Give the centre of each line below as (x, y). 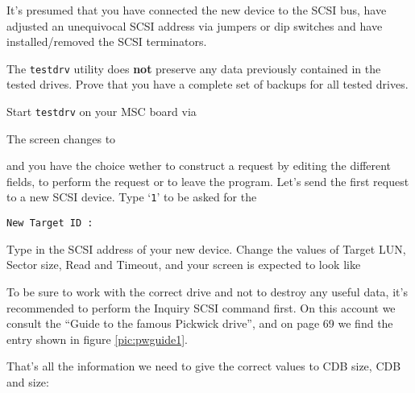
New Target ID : (50, 223)
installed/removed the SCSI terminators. (107, 41)
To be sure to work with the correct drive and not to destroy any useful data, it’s (207, 291)
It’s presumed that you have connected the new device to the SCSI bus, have (197, 10)
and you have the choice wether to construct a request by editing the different (199, 165)
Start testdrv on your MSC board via (102, 112)
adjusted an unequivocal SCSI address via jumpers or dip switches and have (195, 25)
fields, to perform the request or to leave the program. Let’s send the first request (208, 181)
